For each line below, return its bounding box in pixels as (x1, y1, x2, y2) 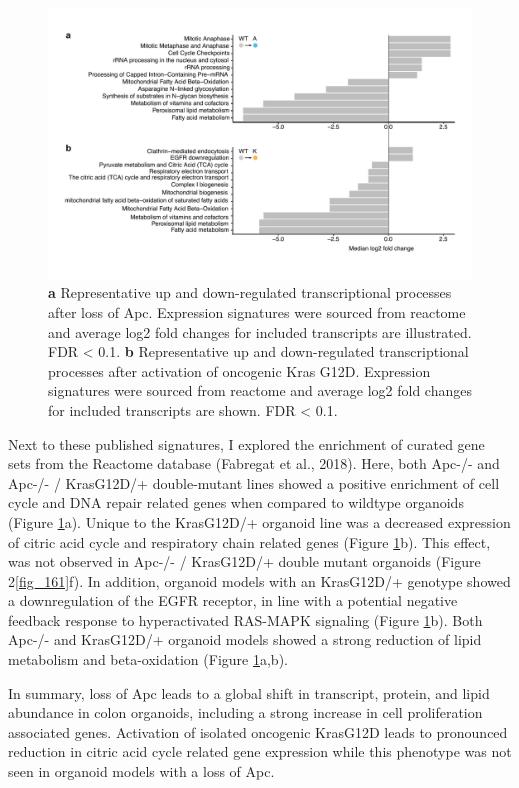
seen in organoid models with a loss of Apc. (8, 761, 275, 782)
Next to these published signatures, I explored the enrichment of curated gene (8, 433, 485, 454)
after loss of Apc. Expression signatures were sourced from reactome (48, 301, 466, 322)
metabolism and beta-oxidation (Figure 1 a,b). (8, 649, 288, 670)
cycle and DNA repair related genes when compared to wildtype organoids (8, 492, 464, 513)
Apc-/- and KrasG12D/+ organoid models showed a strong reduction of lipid (8, 629, 482, 650)
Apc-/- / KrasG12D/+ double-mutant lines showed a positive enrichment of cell (8, 472, 500, 493)
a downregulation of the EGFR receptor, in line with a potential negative (8, 590, 458, 611)
